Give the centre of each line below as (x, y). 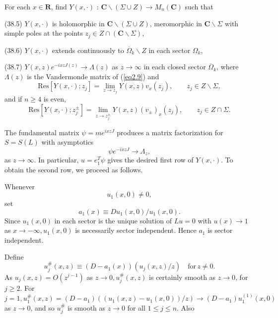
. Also (186, 307)
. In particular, (56, 160)
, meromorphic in (176, 23)
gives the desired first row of (150, 160)
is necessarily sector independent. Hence (136, 230)
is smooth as (87, 307)
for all (136, 307)
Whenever (20, 186)
